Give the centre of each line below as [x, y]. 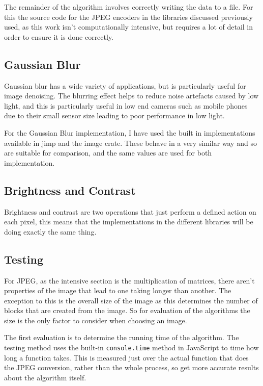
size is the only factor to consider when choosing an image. [96, 320]
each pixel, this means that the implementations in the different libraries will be [129, 222]
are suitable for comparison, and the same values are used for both [108, 153]
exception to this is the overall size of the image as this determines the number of [131, 300]
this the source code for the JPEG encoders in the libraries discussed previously [128, 17]
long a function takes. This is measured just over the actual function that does [126, 357]
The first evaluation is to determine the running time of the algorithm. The [122, 337]
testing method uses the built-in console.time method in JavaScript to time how [131, 348]
